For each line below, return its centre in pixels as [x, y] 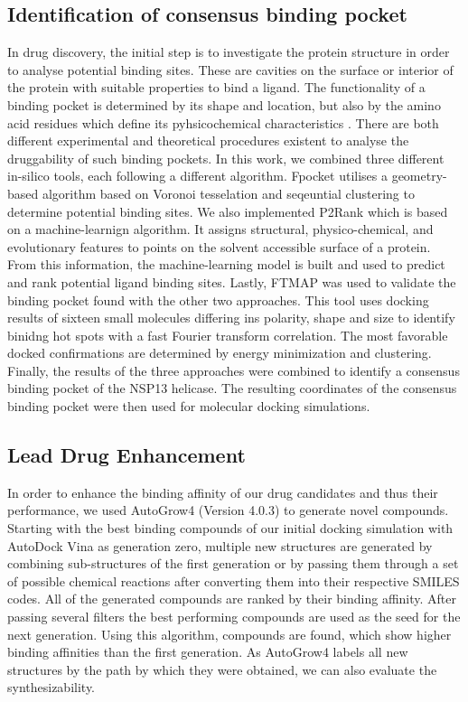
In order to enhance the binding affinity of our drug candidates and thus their [223, 492]
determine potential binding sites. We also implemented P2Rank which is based [228, 211]
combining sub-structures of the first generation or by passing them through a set [233, 563]
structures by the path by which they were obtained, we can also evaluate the [222, 669]
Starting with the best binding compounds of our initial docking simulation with [230, 528]
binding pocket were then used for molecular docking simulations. [189, 406]
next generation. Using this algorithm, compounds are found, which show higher [229, 634]
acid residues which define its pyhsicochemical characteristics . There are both [223, 122]
